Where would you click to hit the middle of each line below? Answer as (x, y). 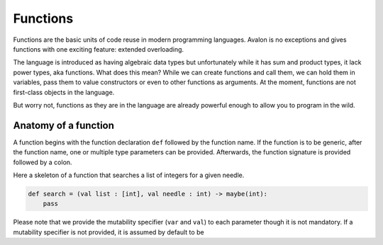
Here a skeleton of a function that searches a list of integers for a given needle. (129, 175)
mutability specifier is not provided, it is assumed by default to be (109, 232)
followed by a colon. (43, 162)
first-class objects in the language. (64, 92)
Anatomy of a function (64, 125)
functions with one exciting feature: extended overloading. (99, 49)
